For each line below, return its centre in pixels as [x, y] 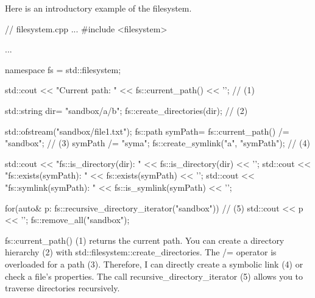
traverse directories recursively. [62, 288]
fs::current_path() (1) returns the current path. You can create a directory [145, 240]
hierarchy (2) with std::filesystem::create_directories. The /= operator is [141, 252]
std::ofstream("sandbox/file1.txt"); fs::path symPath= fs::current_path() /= [147, 131]
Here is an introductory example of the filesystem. [98, 8]
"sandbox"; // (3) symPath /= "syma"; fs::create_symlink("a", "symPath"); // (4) [157, 143]
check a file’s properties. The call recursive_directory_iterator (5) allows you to [154, 276]
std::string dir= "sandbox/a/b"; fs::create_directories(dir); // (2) [126, 110]
